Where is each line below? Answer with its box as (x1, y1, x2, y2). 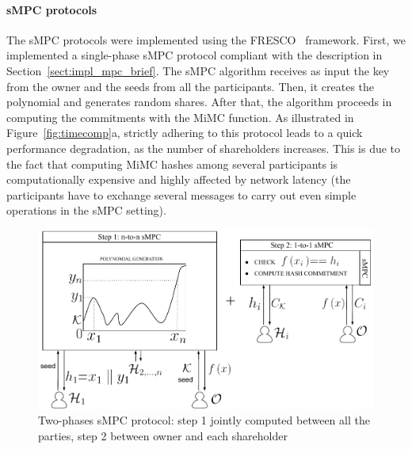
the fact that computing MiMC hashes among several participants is (6, 155, 338, 172)
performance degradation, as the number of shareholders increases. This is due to (6, 139, 401, 156)
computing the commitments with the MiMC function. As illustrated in (6, 108, 354, 125)
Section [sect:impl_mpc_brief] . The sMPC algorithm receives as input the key (6, 62, 390, 78)
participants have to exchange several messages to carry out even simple (6, 186, 357, 203)
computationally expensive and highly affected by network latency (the (6, 171, 351, 188)
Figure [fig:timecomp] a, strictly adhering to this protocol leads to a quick (6, 124, 363, 141)
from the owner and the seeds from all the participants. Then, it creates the (6, 78, 375, 94)
